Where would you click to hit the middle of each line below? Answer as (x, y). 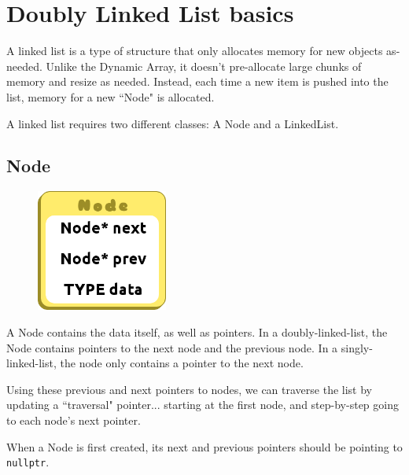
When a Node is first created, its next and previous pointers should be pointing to (204, 446)
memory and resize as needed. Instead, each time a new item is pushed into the (197, 81)
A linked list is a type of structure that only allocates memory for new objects (195, 51)
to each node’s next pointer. (74, 420)
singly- (357, 347)
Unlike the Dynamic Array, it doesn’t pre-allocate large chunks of (204, 66)
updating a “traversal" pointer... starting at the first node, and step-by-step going (203, 405)
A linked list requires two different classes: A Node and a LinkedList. (173, 123)
